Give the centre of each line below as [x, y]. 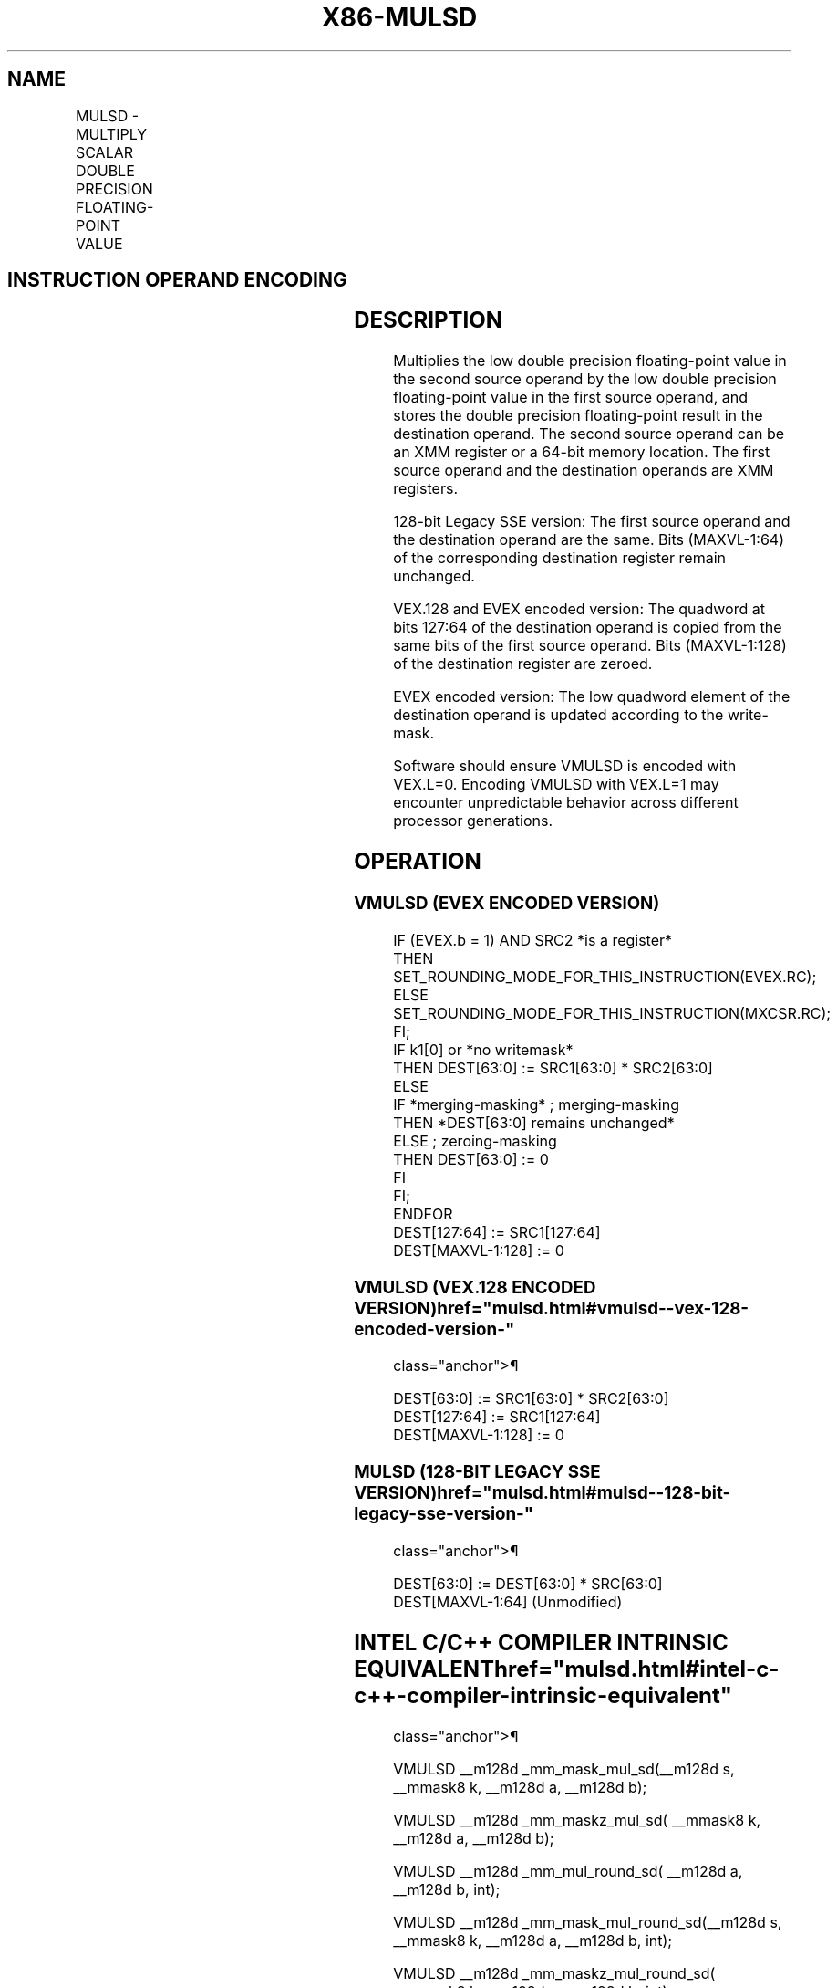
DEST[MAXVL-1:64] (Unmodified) [508, 1601]
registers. [426, 489]
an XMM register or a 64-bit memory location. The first [582, 452]
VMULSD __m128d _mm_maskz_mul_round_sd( [554, 1973]
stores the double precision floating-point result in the [578, 416]
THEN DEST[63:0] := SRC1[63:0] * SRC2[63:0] [553, 1067]
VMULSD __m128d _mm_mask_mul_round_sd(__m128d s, [588, 1922]
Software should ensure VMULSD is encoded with [565, 766]
